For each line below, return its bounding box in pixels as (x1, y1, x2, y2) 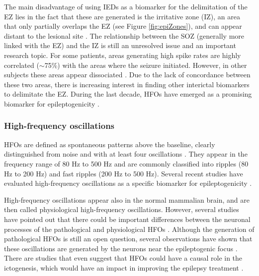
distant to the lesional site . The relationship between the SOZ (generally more (4, 30, 245, 41)
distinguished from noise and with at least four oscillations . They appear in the (4, 149, 248, 159)
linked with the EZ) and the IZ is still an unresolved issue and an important (4, 40, 236, 51)
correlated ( (4, 59, 39, 70)
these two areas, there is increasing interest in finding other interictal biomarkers (4, 79, 250, 89)
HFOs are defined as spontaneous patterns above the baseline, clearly (4, 139, 215, 149)
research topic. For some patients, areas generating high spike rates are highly (4, 50, 241, 60)
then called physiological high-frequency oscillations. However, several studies (4, 204, 239, 215)
